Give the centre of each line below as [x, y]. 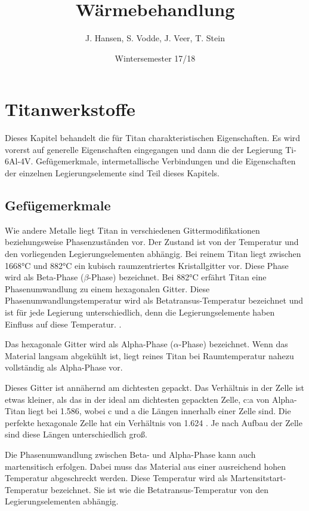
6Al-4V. [19, 161]
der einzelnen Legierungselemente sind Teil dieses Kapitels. [112, 173]
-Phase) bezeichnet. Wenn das [233, 344]
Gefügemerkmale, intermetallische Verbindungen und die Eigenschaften [166, 161]
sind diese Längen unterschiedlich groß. [76, 434]
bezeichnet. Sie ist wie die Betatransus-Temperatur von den [160, 489]
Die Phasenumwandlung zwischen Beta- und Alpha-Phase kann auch [130, 454]
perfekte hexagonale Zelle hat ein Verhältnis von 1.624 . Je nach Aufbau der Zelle [154, 422]
